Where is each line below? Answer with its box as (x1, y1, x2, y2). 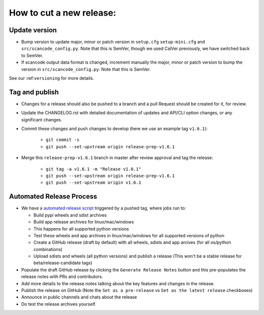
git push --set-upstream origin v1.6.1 (45, 180, 141, 185)
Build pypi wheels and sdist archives (33, 212, 107, 218)
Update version (9, 26, 57, 34)
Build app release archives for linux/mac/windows (33, 219, 134, 225)
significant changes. (21, 116, 62, 122)
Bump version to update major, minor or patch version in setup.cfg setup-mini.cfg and (21, 39, 205, 45)
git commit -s (45, 137, 80, 143)
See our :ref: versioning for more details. (9, 75, 94, 81)
